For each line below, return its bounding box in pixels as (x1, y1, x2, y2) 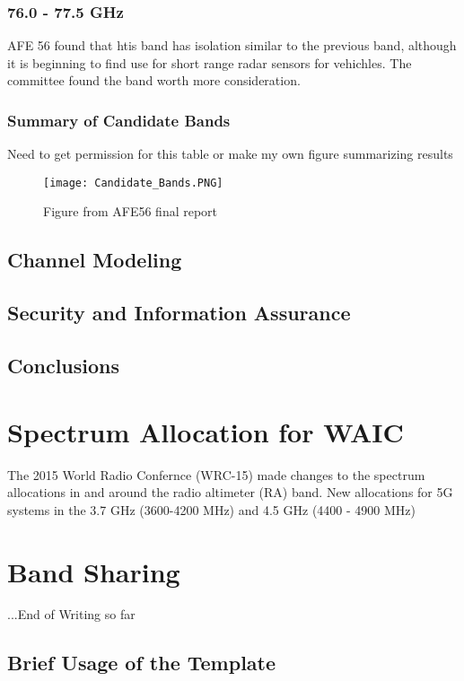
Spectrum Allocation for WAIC (7, 413, 404, 450)
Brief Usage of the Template (7, 649, 276, 677)
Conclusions (7, 352, 120, 380)
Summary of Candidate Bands (7, 109, 231, 131)
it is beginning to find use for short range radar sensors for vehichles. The (7, 53, 412, 72)
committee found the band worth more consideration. (7, 71, 301, 90)
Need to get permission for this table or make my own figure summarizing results (7, 144, 453, 163)
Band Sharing (7, 553, 180, 589)
